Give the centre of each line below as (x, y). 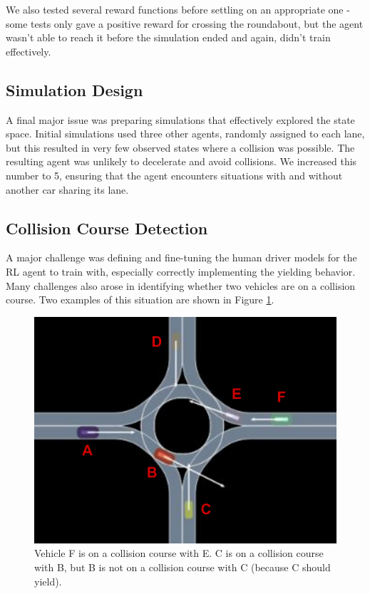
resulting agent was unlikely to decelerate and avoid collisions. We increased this (181, 161)
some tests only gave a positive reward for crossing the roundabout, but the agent (185, 23)
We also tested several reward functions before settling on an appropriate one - (178, 9)
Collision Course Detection (107, 228)
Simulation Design (74, 89)
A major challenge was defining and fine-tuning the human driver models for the (181, 257)
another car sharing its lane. (67, 189)
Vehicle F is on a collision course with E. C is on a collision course (179, 553)
